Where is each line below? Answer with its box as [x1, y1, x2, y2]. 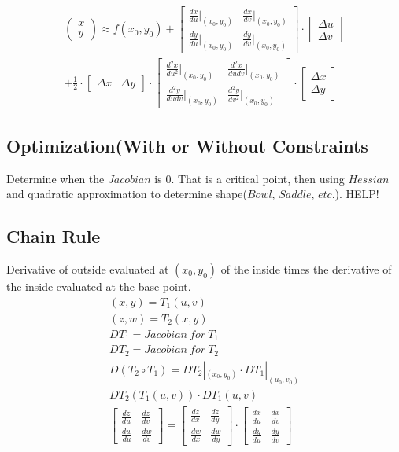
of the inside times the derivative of [220, 261, 392, 277]
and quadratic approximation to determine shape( [6, 186, 247, 202]
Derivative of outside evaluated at [6, 261, 169, 277]
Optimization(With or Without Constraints [6, 133, 368, 157]
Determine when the [6, 170, 105, 186]
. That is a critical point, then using [171, 170, 345, 186]
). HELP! [334, 186, 379, 202]
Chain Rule [6, 224, 101, 248]
